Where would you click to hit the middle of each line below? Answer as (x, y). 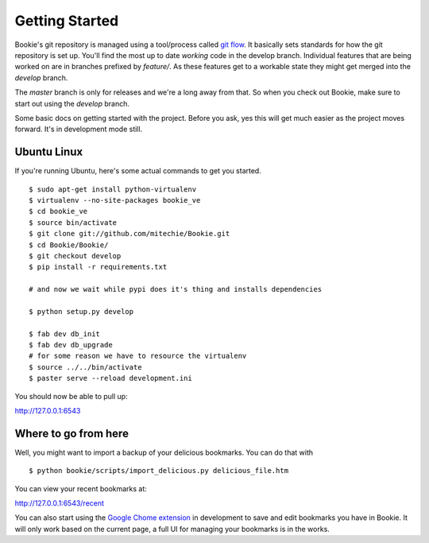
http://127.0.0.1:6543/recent (60, 503)
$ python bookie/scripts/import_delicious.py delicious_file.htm (159, 471)
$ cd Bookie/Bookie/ (69, 245)
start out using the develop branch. (72, 103)
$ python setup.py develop (81, 311)
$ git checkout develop (75, 256)
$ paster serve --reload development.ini (110, 378)
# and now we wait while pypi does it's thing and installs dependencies (176, 289)
